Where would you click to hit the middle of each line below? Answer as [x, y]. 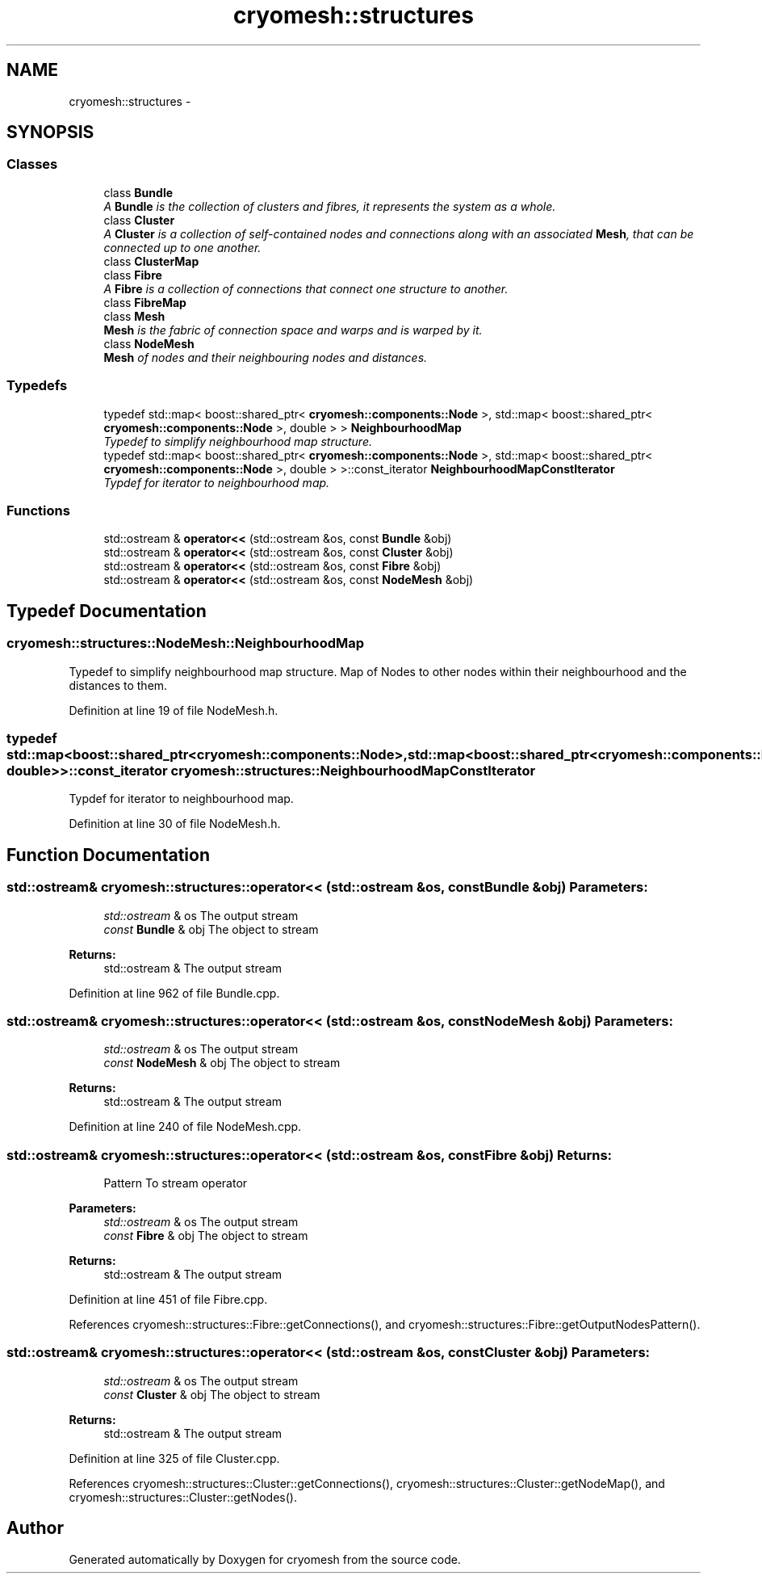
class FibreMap [145, 302]
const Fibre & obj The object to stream [206, 1235]
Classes [32, 164]
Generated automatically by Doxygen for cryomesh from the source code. [265, 1559]
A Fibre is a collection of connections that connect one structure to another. [306, 288]
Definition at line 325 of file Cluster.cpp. [174, 1458]
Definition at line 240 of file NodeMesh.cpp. [185, 1127]
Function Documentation [108, 855]
